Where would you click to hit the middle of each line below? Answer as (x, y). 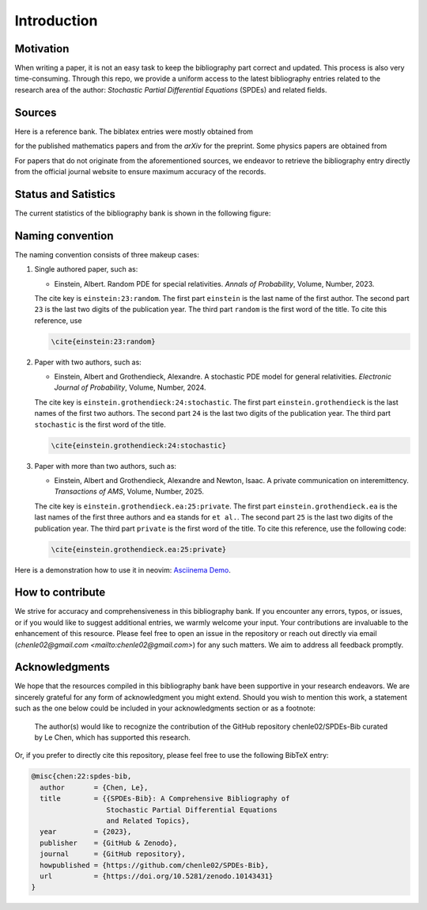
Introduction (56, 21)
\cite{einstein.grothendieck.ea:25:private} (139, 549)
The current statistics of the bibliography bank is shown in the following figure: (143, 213)
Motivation (42, 49)
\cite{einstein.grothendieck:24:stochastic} (139, 445)
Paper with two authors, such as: (88, 362)
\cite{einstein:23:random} (103, 341)
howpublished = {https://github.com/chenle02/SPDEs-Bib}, (155, 865)
